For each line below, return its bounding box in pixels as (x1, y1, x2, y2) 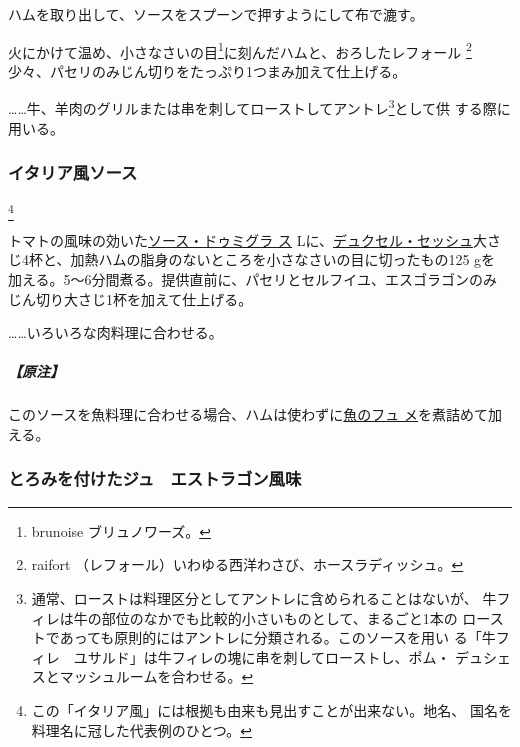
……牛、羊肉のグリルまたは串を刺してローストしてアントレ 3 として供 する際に (8, 95, 511, 119)
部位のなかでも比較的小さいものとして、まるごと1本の (101, 607, 458, 628)
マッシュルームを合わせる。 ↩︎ (59, 666, 254, 687)
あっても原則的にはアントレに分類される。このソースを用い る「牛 (59, 627, 496, 648)
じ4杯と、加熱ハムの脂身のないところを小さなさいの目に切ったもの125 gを (8, 249, 496, 270)
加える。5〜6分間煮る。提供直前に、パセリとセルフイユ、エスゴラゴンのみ (8, 269, 497, 290)
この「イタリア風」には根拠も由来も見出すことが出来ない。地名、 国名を (31, 699, 512, 720)
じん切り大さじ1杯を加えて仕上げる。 (8, 288, 253, 309)
